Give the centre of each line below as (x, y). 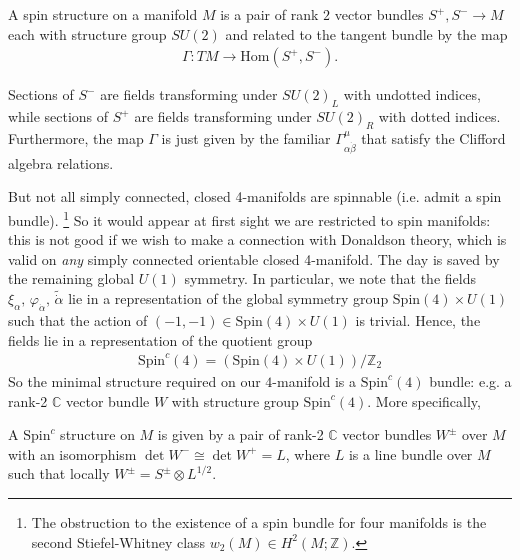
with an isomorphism (72, 453)
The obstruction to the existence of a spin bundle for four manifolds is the (259, 521)
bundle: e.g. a (470, 380)
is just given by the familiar (246, 137)
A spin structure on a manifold (103, 14)
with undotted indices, (412, 94)
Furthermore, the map (76, 137)
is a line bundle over (410, 453)
